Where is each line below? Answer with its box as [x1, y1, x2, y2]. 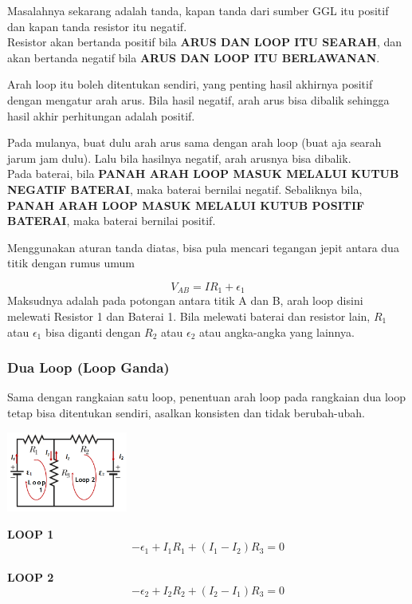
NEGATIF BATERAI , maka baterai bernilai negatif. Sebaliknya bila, [7, 180, 363, 197]
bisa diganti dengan [45, 323, 141, 340]
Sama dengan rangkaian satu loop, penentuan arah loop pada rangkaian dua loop [7, 389, 406, 405]
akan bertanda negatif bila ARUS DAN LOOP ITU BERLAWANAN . [7, 49, 380, 65]
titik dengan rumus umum [7, 255, 135, 271]
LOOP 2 [7, 569, 54, 586]
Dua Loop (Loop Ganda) [7, 357, 170, 377]
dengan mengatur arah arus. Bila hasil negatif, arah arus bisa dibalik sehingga [7, 91, 390, 108]
